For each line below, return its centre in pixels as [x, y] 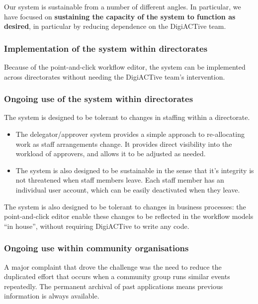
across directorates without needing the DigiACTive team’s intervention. [115, 76]
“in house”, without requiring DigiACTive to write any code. [97, 226]
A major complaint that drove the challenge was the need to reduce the [113, 266]
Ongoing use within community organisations [96, 248]
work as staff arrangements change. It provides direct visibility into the [124, 144]
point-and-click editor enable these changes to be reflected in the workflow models [129, 216]
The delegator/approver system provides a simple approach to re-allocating [130, 134]
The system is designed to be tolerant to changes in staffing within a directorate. [127, 117]
